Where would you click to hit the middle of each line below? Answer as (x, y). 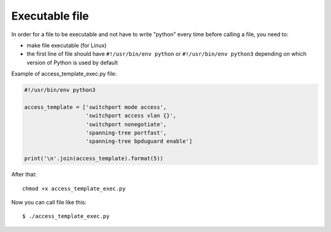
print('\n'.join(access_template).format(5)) (94, 159)
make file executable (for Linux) (67, 45)
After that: (24, 174)
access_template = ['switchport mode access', (95, 107)
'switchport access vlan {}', (131, 116)
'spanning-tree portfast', (126, 133)
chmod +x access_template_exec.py (74, 189)
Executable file (50, 16)
